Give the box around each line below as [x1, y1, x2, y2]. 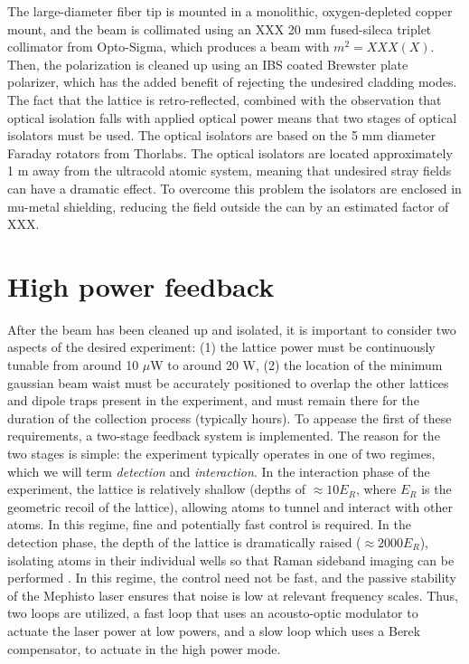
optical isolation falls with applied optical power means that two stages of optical [7, 108, 457, 127]
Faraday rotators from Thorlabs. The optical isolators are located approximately [7, 143, 453, 162]
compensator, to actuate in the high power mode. [7, 639, 281, 658]
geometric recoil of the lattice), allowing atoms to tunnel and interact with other [7, 497, 453, 516]
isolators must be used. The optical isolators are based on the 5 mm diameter [7, 126, 436, 145]
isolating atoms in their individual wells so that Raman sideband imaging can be [7, 550, 455, 569]
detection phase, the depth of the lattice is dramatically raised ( [7, 532, 361, 551]
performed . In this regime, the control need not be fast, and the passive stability [7, 568, 456, 587]
